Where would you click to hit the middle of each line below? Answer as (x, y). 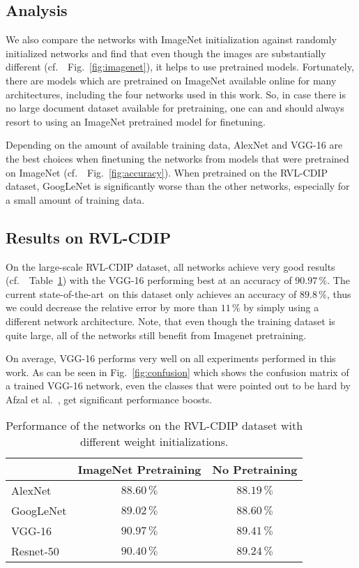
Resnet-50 (35, 551)
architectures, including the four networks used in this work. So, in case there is (176, 94)
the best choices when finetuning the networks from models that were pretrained (177, 158)
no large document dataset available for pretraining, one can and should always (175, 108)
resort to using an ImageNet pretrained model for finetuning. (136, 121)
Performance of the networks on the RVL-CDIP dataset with (154, 426)
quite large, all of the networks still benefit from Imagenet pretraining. (156, 335)
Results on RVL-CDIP (89, 237)
